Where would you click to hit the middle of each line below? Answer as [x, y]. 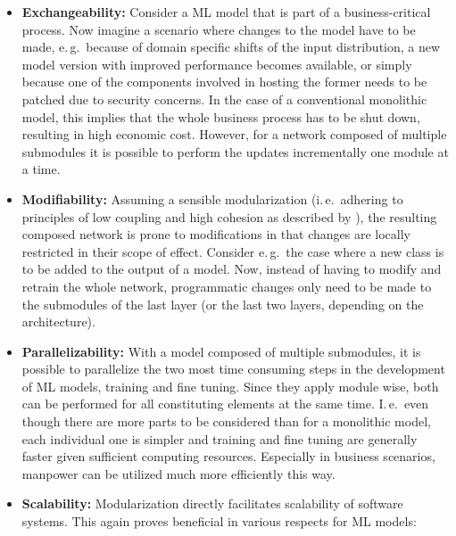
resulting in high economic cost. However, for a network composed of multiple [234, 134]
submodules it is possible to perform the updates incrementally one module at [235, 151]
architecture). [58, 322]
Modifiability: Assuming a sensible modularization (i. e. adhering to [212, 198]
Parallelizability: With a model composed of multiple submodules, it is [221, 351]
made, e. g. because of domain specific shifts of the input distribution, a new [231, 47]
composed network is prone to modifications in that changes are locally [216, 234]
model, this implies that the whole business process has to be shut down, [221, 116]
